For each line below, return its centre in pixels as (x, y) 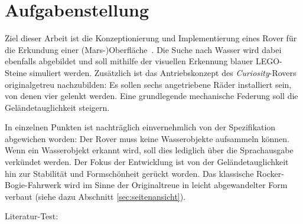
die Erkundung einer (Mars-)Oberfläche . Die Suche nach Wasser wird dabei (143, 49)
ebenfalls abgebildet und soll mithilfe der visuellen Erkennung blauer (129, 61)
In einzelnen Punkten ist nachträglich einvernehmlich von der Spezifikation (140, 127)
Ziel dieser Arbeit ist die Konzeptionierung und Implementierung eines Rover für (151, 38)
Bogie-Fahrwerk (33, 185)
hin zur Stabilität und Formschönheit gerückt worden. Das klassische (129, 173)
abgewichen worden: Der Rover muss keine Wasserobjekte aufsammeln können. (147, 138)
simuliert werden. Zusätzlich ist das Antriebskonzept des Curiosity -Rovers (163, 72)
